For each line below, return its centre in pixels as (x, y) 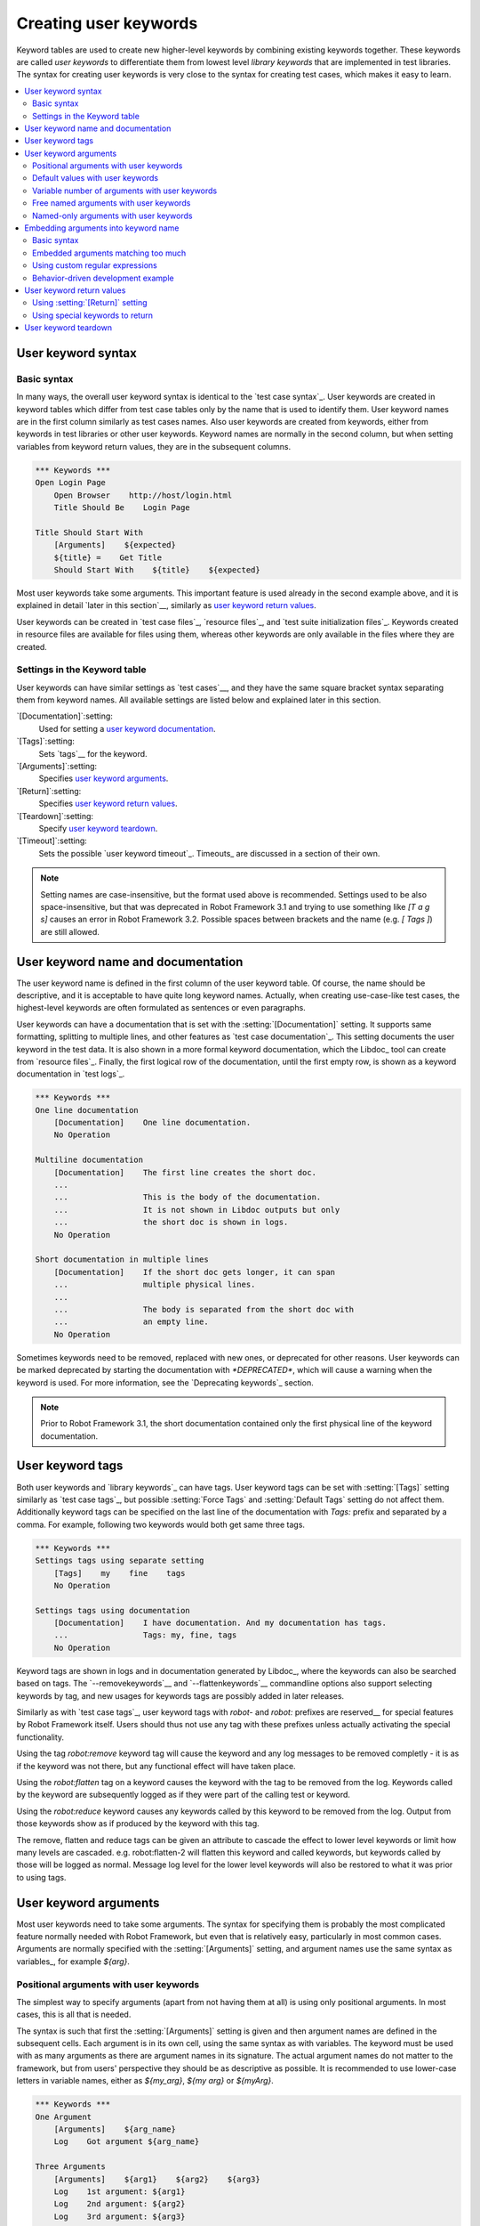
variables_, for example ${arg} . (73, 1961)
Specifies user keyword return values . (108, 804)
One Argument (64, 2116)
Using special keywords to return (92, 315)
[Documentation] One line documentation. (152, 1123)
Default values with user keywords (96, 178)
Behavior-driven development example (103, 278)
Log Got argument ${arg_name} (127, 2142)
